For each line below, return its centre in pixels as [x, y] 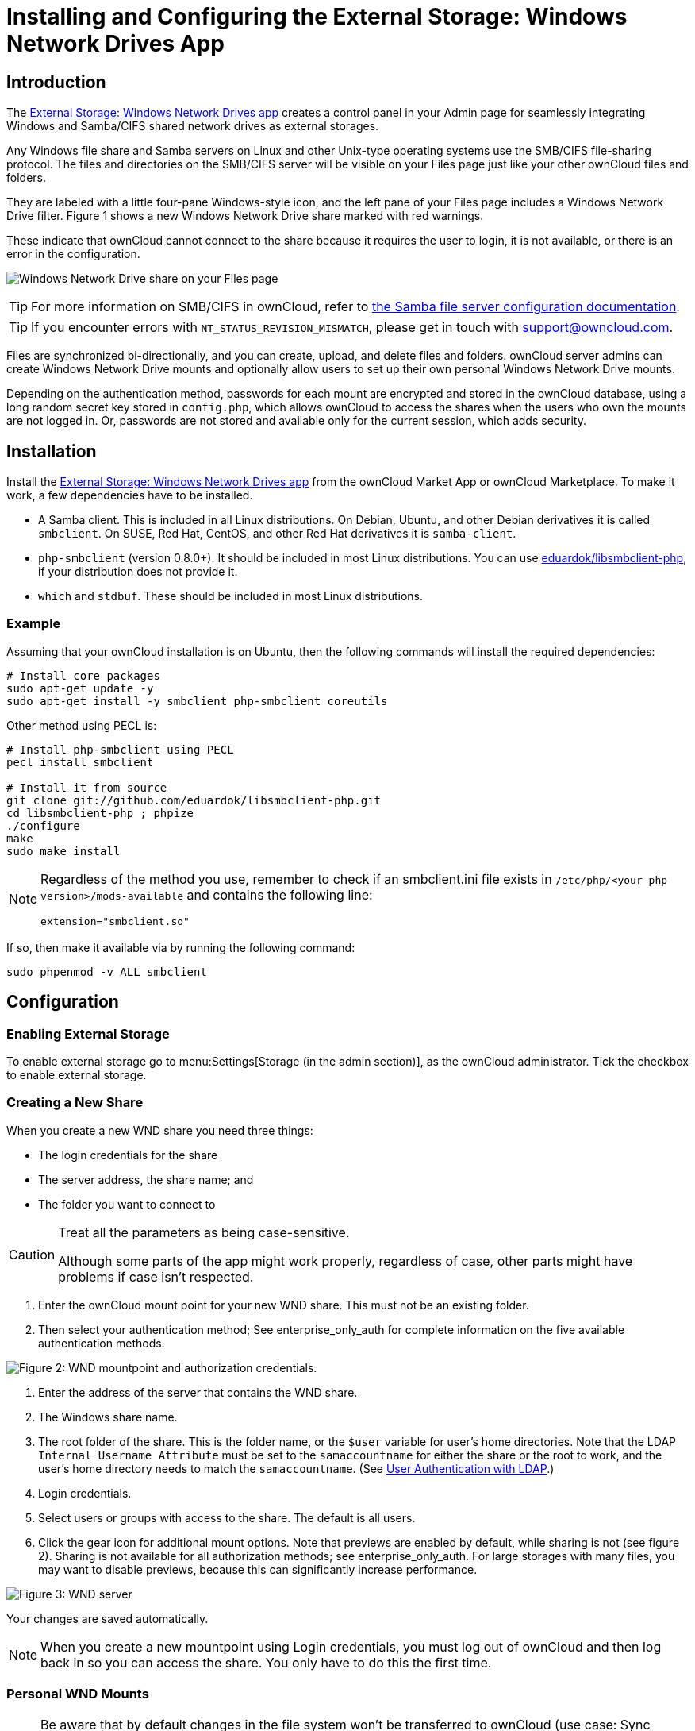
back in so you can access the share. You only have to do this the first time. [266, 1662]
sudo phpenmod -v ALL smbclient [107, 972]
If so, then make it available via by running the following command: [181, 947]
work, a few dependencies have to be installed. [130, 495]
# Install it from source [87, 787]
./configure [43, 825]
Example [34, 624]
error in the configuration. [73, 254]
